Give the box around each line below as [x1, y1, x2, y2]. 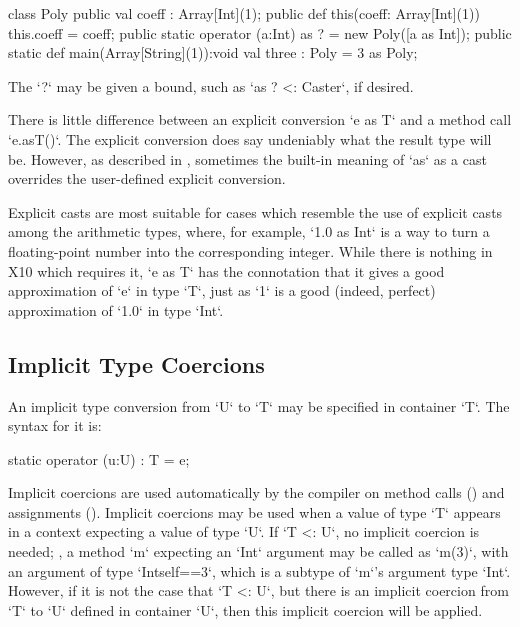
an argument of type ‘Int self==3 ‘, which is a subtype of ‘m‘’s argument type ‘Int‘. [8, 560, 511, 581]
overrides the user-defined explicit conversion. [8, 168, 286, 189]
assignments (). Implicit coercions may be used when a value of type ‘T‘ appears [8, 501, 501, 522]
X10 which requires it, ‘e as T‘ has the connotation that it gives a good [8, 260, 445, 281]
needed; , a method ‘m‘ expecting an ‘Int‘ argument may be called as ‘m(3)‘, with [8, 541, 509, 562]
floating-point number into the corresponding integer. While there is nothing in [8, 240, 493, 261]
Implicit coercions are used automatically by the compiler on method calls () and [8, 482, 505, 503]
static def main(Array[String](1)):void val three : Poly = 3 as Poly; [8, 42, 418, 63]
